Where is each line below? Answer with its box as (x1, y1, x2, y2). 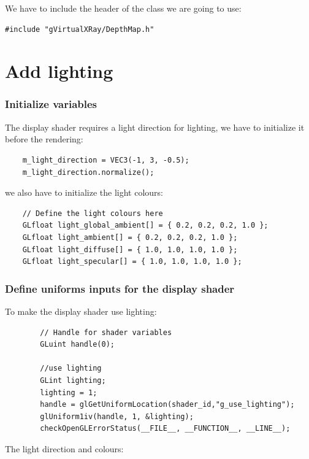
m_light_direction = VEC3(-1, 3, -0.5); (22, 155, 189, 164)
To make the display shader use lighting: (5, 304, 157, 317)
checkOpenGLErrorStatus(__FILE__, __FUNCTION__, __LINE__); (40, 424, 291, 433)
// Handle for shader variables (40, 328, 172, 337)
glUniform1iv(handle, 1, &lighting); (40, 412, 194, 421)
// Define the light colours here (22, 209, 163, 218)
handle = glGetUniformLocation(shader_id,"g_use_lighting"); (40, 400, 295, 409)
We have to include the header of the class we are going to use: (5, 2, 242, 14)
